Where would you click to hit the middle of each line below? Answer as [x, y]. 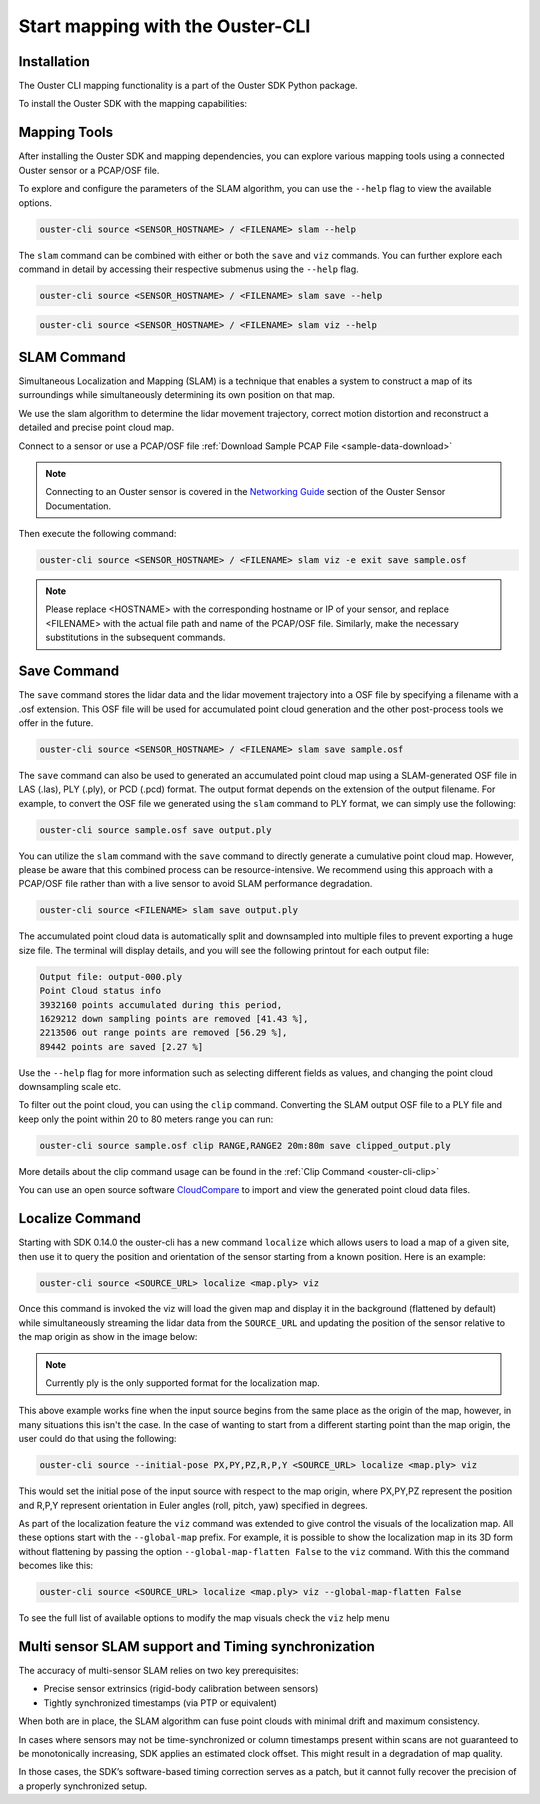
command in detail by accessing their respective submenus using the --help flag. [188, 269]
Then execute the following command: [97, 534]
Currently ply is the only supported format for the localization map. [182, 1383]
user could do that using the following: [97, 1439]
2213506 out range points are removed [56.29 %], [163, 1033]
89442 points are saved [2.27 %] [121, 1046]
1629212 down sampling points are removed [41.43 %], [174, 1018]
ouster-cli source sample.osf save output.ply [155, 829]
